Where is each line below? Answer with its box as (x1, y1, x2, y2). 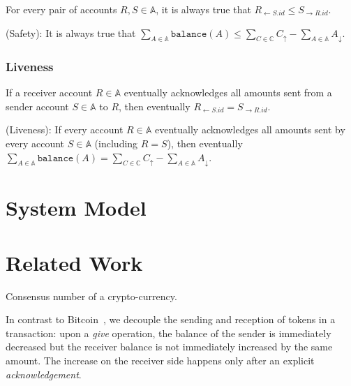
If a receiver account (6, 85, 93, 100)
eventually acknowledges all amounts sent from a (124, 85, 332, 100)
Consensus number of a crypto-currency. (6, 288, 177, 303)
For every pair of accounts (6, 2, 117, 16)
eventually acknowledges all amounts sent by (154, 122, 345, 137)
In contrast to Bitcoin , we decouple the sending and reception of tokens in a (6, 312, 336, 327)
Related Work (6, 248, 143, 276)
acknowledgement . (6, 366, 82, 381)
